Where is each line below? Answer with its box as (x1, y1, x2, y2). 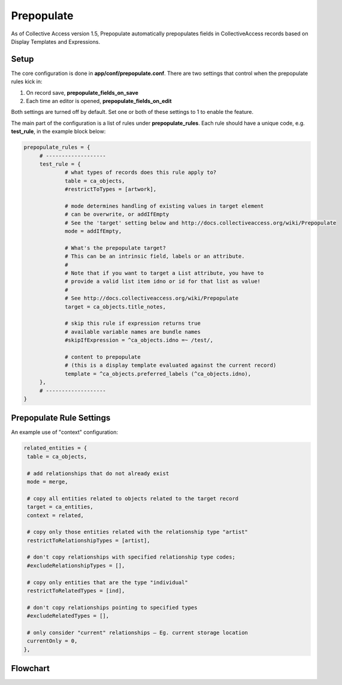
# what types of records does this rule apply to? (65, 169, 217, 176)
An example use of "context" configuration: (11, 428, 118, 436)
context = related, (27, 512, 84, 518)
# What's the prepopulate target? (65, 245, 166, 251)
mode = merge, (27, 478, 68, 485)
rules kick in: (11, 78, 43, 85)
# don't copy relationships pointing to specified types (27, 604, 198, 611)
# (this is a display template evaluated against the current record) (65, 362, 277, 369)
